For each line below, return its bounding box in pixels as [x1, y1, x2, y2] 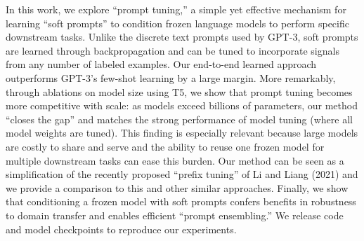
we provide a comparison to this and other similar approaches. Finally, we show [6, 180, 349, 195]
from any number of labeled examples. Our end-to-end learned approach [6, 57, 317, 71]
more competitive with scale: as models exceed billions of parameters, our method [6, 98, 358, 113]
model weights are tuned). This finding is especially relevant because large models [6, 125, 358, 140]
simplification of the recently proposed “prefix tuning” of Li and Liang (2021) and [6, 167, 358, 181]
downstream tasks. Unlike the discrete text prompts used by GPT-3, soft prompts [6, 29, 358, 44]
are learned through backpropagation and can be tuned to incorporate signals [6, 43, 339, 57]
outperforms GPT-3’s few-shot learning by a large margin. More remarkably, [6, 70, 336, 85]
